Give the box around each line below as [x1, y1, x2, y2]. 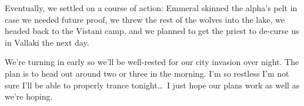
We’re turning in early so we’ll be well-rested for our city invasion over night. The [5, 56, 299, 68]
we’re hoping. [5, 90, 53, 102]
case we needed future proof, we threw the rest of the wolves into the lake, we [5, 13, 285, 25]
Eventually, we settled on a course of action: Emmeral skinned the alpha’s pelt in [5, 2, 298, 13]
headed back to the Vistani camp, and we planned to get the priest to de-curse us [5, 25, 299, 37]
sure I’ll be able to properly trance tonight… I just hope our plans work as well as [5, 78, 300, 91]
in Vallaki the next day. [5, 36, 89, 48]
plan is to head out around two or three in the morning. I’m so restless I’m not [5, 67, 289, 79]
